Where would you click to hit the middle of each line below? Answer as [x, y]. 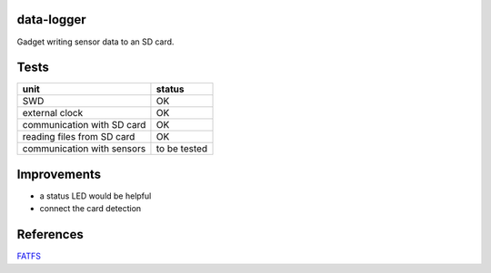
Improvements [59, 174]
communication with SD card [84, 125]
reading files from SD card [79, 137]
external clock [53, 113]
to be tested [182, 149]
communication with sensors [84, 149]
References [50, 234]
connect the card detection [90, 209]
